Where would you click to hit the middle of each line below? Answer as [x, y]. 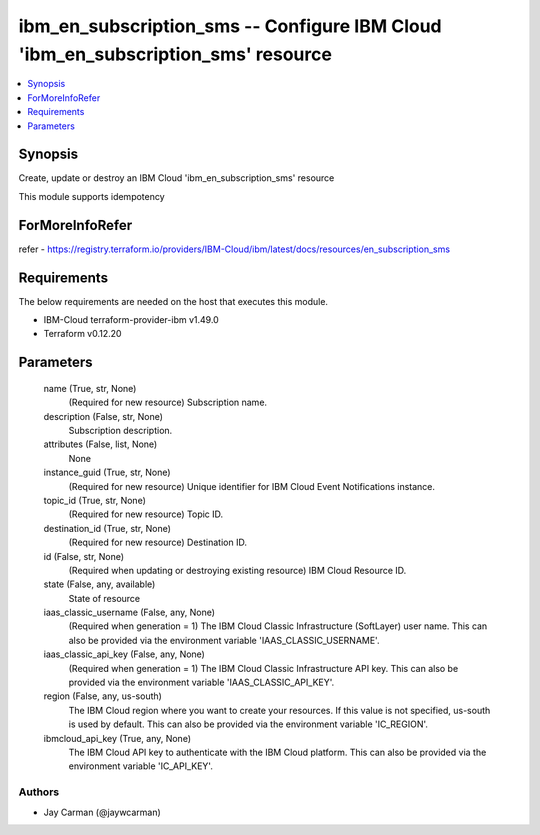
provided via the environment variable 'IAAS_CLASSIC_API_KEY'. [201, 682]
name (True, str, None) [90, 388]
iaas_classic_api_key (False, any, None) [124, 654]
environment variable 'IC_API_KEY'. [141, 766]
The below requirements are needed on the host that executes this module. [173, 301]
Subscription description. [120, 430]
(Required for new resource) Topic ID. [146, 514]
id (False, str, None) [84, 556]
